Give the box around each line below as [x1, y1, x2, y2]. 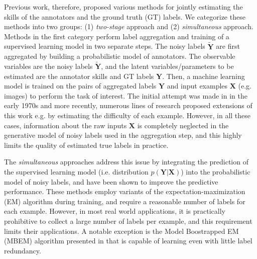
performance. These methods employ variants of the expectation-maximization [4, 186, 245, 197]
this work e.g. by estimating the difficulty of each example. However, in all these [4, 110, 251, 120]
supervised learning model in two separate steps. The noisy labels [4, 41, 205, 51]
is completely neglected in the [137, 120, 229, 130]
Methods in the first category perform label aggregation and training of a [4, 31, 229, 41]
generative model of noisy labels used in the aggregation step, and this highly [4, 130, 242, 140]
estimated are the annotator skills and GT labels [4, 70, 154, 81]
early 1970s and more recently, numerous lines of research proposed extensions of [4, 100, 252, 111]
